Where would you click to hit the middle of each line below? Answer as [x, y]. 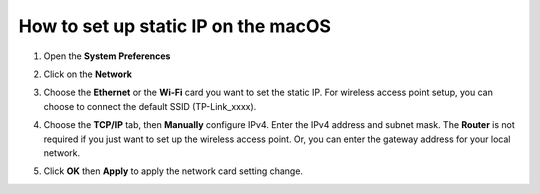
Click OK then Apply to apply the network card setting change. [173, 171]
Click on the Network [87, 74]
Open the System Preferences [107, 56]
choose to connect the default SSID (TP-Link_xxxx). [150, 106]
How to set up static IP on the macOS [175, 26]
